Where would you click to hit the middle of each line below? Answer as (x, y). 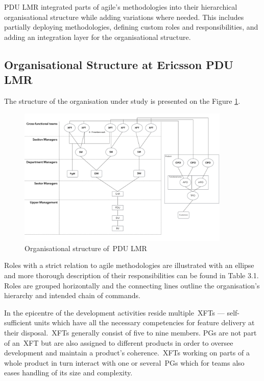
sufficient (18, 322)
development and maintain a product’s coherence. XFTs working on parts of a (127, 353)
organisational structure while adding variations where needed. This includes (124, 17)
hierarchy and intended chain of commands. (72, 295)
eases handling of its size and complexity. (68, 373)
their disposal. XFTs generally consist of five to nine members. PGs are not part (130, 332)
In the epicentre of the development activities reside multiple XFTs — (114, 312)
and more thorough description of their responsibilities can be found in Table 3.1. (131, 275)
